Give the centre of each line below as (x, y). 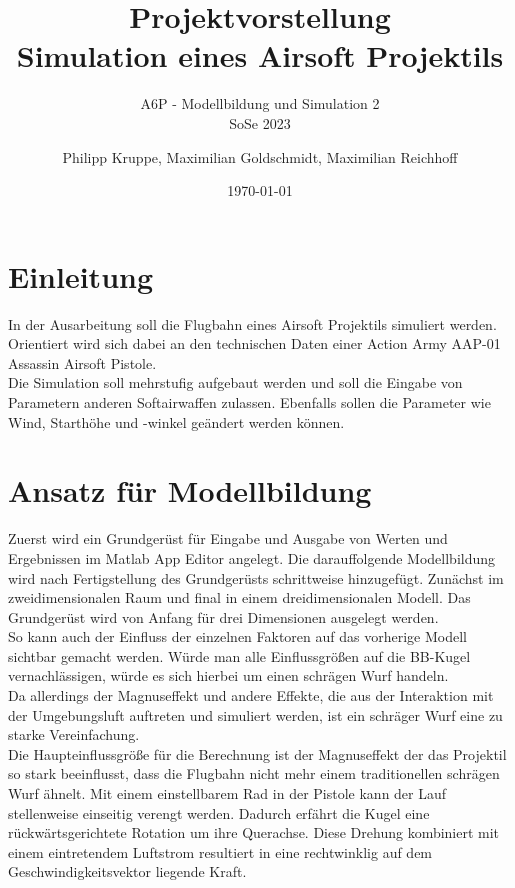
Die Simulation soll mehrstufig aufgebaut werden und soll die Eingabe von (235, 382)
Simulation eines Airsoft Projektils (260, 55)
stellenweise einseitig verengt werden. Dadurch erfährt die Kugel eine (219, 812)
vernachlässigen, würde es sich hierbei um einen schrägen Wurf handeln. (228, 675)
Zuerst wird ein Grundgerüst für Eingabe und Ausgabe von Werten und (228, 538)
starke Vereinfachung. (74, 734)
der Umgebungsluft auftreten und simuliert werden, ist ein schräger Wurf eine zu (255, 714)
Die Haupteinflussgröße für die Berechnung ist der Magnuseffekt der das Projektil (257, 753)
